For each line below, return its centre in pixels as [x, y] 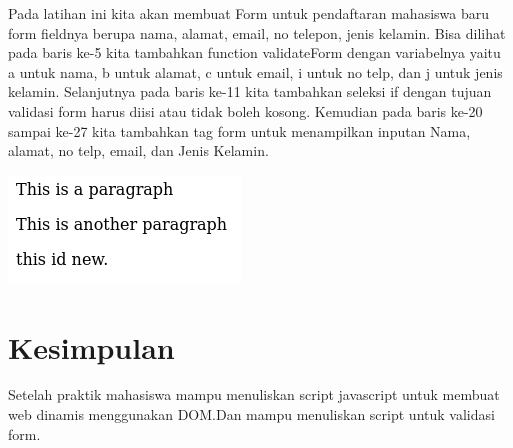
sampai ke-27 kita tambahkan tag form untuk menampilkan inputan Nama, [239, 130]
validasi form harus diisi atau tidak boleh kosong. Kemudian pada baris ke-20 [245, 110]
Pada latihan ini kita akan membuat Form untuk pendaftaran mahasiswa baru [249, 13]
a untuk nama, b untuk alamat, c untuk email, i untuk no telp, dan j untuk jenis [255, 71]
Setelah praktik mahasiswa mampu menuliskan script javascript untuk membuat [254, 394]
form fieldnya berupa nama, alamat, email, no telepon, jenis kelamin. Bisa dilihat [257, 32]
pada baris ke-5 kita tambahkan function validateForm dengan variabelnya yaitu [254, 52]
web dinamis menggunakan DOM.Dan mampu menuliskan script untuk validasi [251, 414]
